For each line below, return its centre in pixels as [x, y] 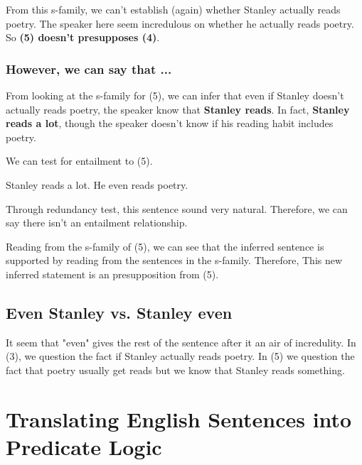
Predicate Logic [84, 446]
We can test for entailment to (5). [79, 161]
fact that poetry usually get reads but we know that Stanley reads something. [175, 370]
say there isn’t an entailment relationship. [97, 223]
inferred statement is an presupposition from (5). [112, 274]
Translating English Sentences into [179, 418]
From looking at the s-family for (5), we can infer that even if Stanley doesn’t [175, 95]
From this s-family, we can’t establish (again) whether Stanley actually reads [173, 9]
